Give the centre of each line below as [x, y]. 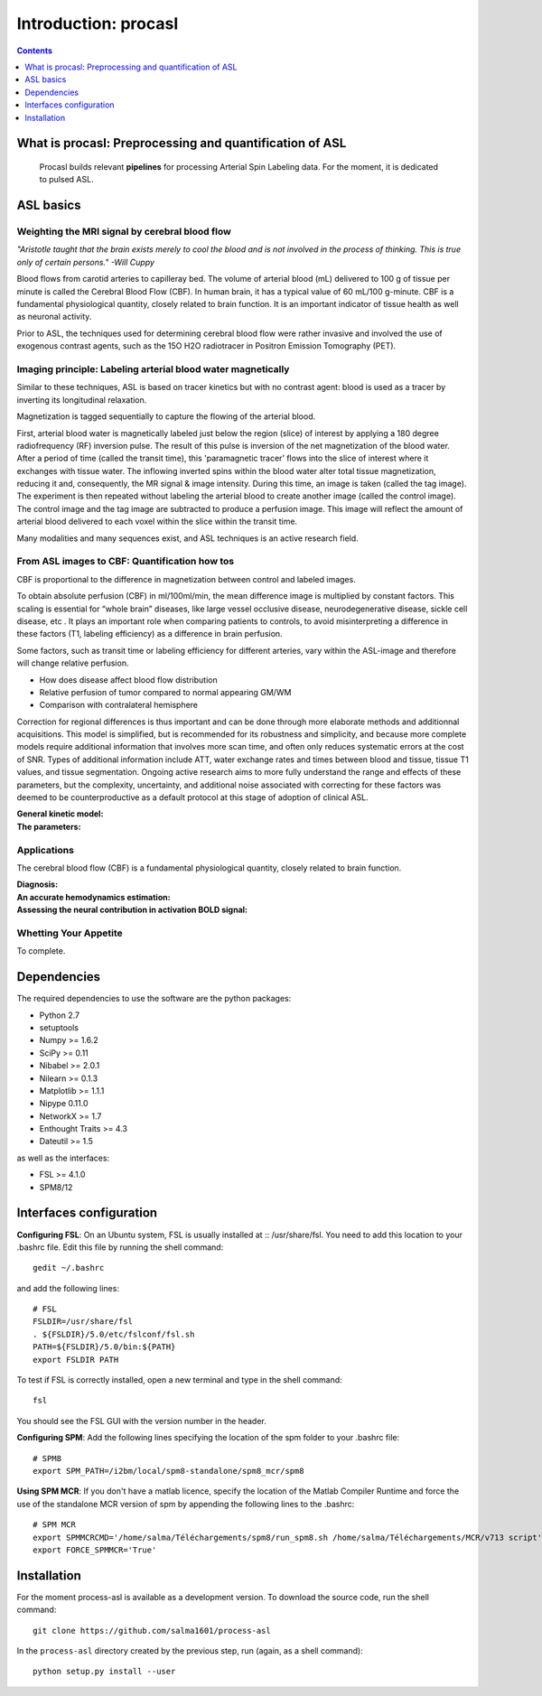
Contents [35, 51]
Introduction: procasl [98, 23]
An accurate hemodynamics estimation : [93, 897]
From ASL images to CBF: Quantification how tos [126, 562]
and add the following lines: [68, 1288]
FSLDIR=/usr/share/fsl [83, 1322]
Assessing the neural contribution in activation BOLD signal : [132, 910]
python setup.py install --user [104, 1672]
